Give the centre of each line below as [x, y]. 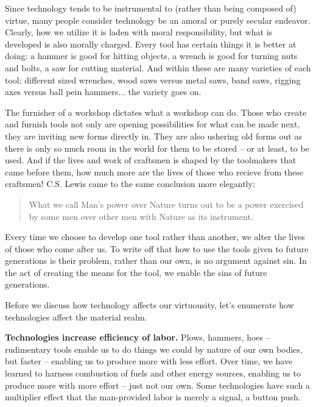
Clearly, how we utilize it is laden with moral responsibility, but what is [139, 32]
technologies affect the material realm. [76, 317]
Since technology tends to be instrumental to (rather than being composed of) [151, 8]
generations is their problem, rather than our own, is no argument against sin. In [156, 260]
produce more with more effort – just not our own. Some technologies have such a [157, 385]
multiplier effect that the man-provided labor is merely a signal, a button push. [153, 397]
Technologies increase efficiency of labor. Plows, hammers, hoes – [138, 337]
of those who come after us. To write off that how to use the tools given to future [157, 248]
